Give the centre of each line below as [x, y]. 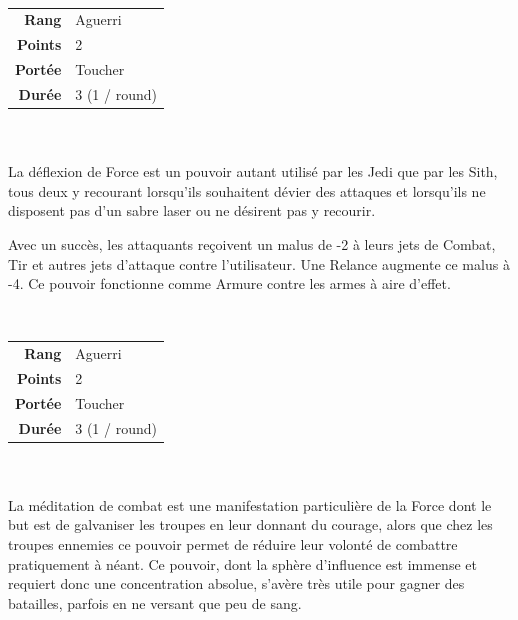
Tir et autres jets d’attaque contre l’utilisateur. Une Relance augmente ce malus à [259, 263]
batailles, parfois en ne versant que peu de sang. [155, 602]
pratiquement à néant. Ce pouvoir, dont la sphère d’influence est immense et [242, 563]
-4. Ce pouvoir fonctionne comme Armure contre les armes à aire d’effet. [229, 283]
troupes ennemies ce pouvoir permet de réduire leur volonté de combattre [233, 544]
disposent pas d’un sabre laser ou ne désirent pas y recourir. [192, 210]
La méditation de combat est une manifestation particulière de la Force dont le [250, 504]
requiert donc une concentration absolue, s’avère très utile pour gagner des [236, 583]
